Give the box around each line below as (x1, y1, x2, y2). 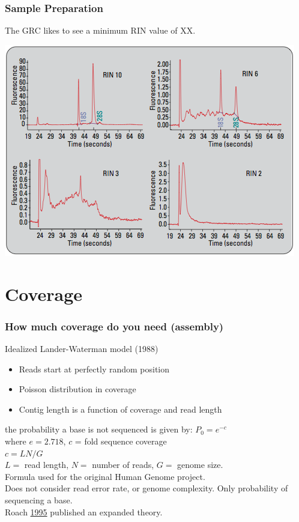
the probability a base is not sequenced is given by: (5, 423, 193, 436)
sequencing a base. (5, 493, 73, 506)
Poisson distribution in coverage (19, 383, 136, 395)
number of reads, (92, 458, 154, 471)
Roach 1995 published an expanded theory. (5, 505, 163, 518)
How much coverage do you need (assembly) (5, 318, 224, 333)
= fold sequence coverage (74, 434, 167, 447)
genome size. (177, 458, 223, 471)
